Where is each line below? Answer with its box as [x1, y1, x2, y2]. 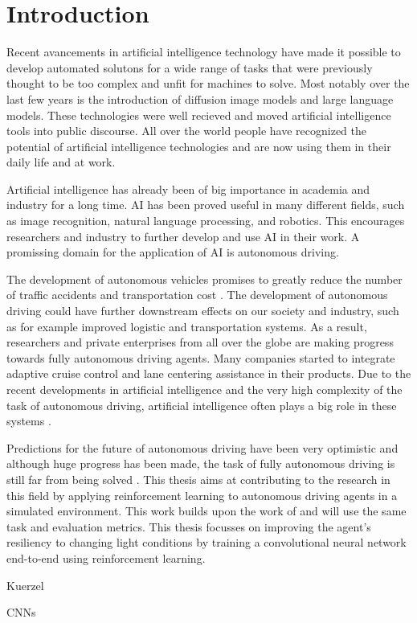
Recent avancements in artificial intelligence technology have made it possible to [6, 43, 401, 60]
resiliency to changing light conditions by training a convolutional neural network [6, 534, 407, 551]
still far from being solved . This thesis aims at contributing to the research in [6, 470, 390, 487]
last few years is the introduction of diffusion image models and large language [6, 90, 394, 107]
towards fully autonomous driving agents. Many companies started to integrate [6, 349, 395, 366]
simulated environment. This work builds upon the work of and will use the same [6, 502, 407, 519]
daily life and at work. [6, 154, 116, 170]
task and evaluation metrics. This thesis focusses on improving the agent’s [6, 518, 371, 535]
